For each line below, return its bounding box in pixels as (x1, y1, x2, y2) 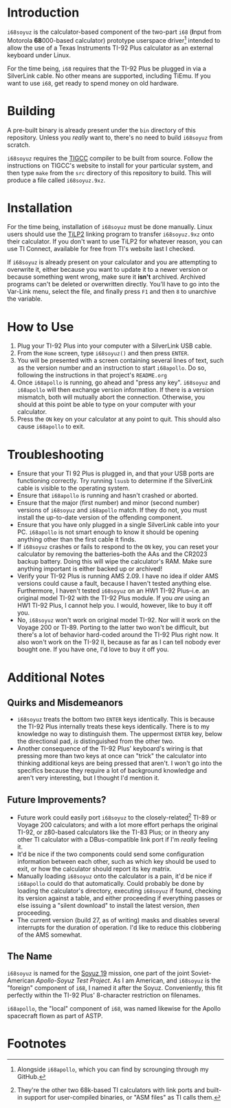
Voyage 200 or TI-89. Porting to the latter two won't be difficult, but (16, 623, 209, 632)
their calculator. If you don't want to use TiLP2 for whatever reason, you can (7, 237, 223, 246)
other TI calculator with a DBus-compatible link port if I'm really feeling (16, 835, 218, 843)
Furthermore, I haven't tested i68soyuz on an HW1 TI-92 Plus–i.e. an (16, 586, 210, 595)
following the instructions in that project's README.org (16, 371, 167, 379)
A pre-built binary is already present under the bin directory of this (7, 126, 196, 134)
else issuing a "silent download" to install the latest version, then (16, 901, 200, 909)
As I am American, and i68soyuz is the (113, 976, 221, 985)
